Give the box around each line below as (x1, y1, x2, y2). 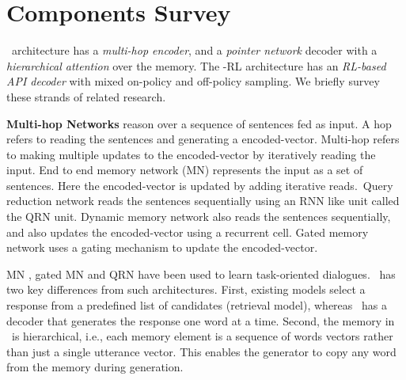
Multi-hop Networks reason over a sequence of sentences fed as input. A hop (6, 115, 392, 131)
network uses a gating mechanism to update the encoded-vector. (6, 239, 318, 256)
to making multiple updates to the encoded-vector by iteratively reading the (6, 146, 376, 162)
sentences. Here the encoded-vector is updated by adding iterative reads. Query (6, 177, 393, 193)
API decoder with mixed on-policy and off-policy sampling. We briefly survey (6, 73, 380, 89)
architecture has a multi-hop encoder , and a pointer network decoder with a (11, 42, 378, 59)
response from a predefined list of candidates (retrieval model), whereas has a (6, 297, 387, 313)
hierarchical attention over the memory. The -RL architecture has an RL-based (6, 57, 386, 74)
